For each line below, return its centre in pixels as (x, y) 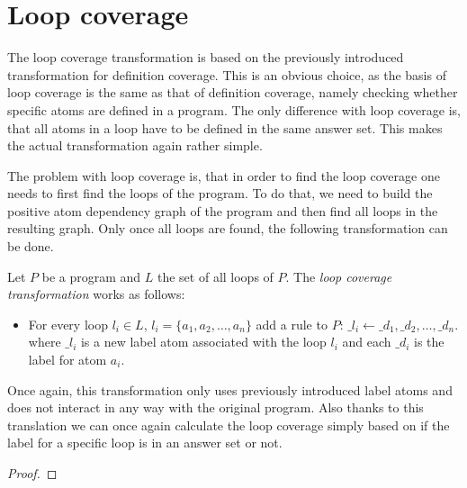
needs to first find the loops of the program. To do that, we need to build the (220, 193)
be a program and (91, 276)
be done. (31, 246)
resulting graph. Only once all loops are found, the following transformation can (228, 228)
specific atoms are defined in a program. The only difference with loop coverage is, (234, 109)
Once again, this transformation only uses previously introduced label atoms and (230, 389)
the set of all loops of (215, 276)
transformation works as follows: (96, 294)
